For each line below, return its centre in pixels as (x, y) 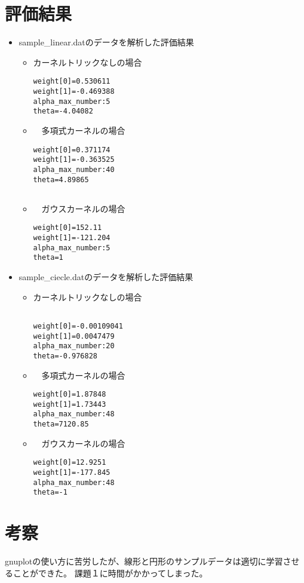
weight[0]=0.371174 (72, 150)
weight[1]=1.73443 (70, 404)
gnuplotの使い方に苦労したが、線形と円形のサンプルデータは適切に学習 (144, 561)
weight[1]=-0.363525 (74, 160)
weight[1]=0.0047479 (74, 336)
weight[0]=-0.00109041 (78, 326)
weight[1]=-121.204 (72, 238)
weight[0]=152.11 (67, 228)
